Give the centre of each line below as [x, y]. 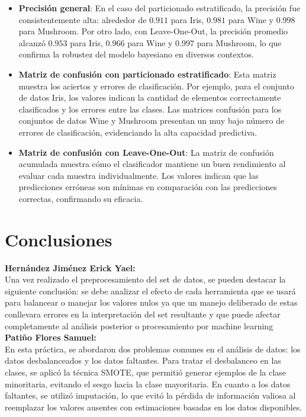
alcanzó [32, 42]
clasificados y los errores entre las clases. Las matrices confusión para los [150, 109]
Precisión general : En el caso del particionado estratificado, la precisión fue [160, 8]
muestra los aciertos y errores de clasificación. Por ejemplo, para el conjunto [156, 86]
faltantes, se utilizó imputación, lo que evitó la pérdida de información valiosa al [150, 395]
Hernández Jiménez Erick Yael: [70, 267]
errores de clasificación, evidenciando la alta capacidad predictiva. [138, 132]
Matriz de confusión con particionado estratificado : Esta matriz [147, 74]
